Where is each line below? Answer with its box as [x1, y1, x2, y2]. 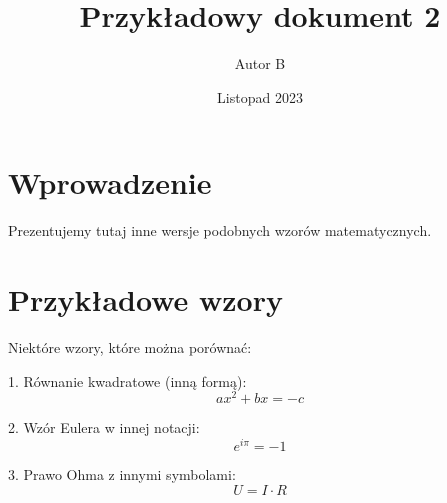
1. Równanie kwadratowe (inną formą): [8, 370, 247, 391]
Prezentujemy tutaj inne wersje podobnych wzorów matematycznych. [8, 220, 432, 241]
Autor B [234, 53, 286, 74]
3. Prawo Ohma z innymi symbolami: [8, 463, 236, 484]
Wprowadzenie [8, 162, 212, 203]
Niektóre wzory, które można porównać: [8, 336, 252, 357]
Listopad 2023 [217, 86, 303, 107]
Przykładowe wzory [8, 279, 283, 320]
